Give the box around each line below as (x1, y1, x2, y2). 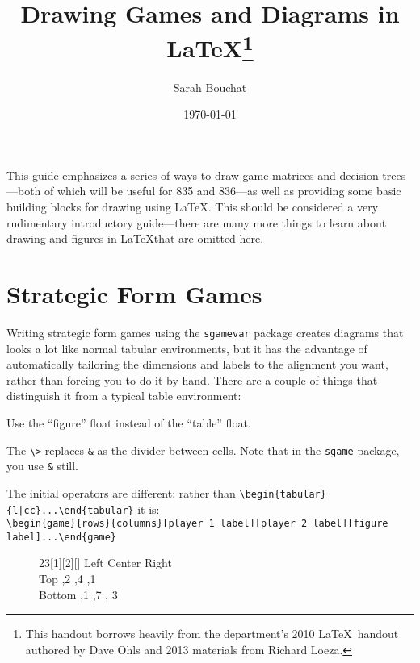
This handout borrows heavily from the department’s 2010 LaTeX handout (25, 625, 399, 642)
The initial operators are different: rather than (6, 484, 236, 501)
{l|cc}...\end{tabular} (6, 504, 134, 516)
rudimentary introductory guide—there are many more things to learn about (6, 214, 387, 231)
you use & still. (6, 457, 78, 474)
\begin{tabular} (239, 488, 326, 500)
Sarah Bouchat (173, 78, 247, 95)
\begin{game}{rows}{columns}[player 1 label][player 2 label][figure (6, 518, 388, 530)
